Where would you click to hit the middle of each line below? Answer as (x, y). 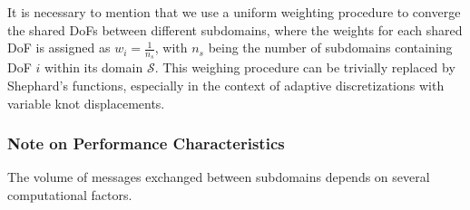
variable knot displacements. (86, 103)
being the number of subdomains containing (330, 48)
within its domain (94, 67)
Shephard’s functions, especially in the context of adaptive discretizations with (226, 86)
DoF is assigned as (59, 48)
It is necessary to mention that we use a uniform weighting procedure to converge (234, 12)
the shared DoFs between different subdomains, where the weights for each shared (235, 29)
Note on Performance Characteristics (146, 143)
